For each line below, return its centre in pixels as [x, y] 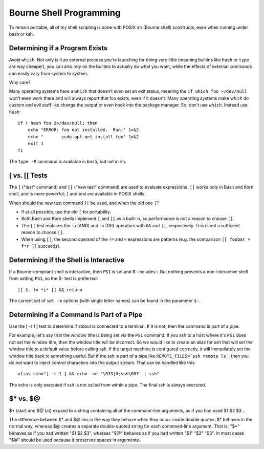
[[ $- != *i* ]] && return [50, 290]
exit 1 [36, 144]
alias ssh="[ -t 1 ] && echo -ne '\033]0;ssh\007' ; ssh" [89, 374]
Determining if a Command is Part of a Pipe [76, 314]
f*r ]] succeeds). [41, 246]
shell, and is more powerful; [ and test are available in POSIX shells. [77, 194]
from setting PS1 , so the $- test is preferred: [54, 278]
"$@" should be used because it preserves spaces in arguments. [75, 440]
